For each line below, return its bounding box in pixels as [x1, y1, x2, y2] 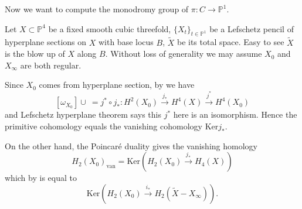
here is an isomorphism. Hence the [173, 108, 297, 121]
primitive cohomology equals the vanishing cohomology [5, 119, 202, 132]
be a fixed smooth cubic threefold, [48, 22, 171, 35]
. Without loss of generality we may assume [105, 47, 262, 60]
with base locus [98, 36, 154, 48]
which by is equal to [5, 172, 77, 184]
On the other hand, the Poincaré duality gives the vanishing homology [5, 139, 257, 152]
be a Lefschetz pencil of [209, 22, 294, 35]
